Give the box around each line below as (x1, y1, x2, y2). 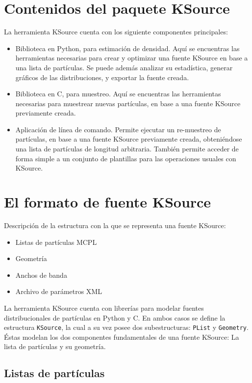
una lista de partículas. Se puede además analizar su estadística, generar (15, 62, 233, 72)
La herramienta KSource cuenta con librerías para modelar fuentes (4, 302, 204, 313)
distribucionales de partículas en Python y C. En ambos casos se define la (4, 312, 226, 323)
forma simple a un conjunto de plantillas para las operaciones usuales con (15, 153, 236, 163)
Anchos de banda (15, 269, 67, 280)
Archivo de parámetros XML (15, 286, 102, 296)
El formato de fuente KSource (4, 192, 211, 212)
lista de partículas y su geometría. (4, 341, 106, 352)
